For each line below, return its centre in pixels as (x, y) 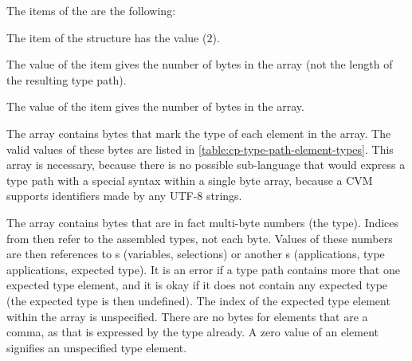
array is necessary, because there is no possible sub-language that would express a (206, 165)
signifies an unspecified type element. (97, 347)
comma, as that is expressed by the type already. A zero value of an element (193, 332)
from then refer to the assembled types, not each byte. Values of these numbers (200, 238)
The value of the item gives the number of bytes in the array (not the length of (200, 64)
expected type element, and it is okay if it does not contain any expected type (197, 285)
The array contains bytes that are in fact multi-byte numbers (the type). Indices (203, 222)
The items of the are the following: (91, 10)
